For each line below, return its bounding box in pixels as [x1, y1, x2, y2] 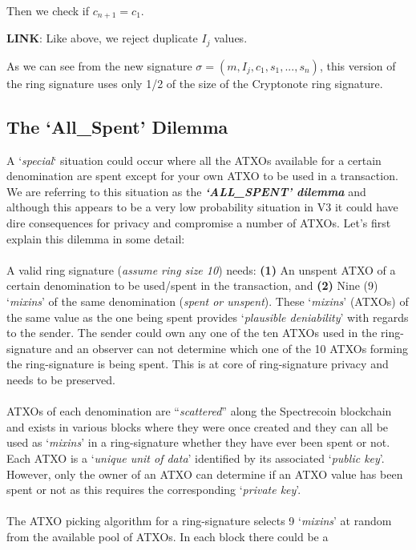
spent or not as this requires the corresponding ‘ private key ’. [6, 481, 301, 498]
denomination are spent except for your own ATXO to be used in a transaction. [6, 167, 398, 184]
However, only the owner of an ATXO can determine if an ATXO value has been [6, 465, 403, 482]
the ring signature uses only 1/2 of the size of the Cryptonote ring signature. [6, 74, 383, 91]
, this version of [319, 57, 396, 74]
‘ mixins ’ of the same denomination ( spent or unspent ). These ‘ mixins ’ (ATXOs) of [6, 293, 409, 310]
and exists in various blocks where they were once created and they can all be [6, 418, 389, 435]
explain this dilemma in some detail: [6, 230, 185, 247]
